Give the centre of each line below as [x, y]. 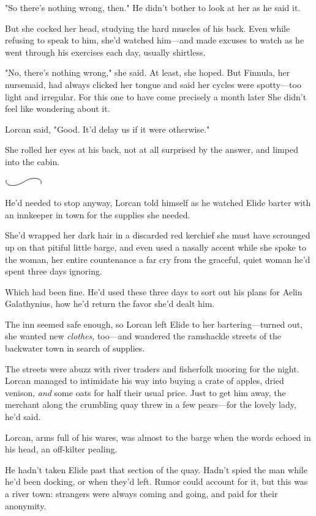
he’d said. [23, 417]
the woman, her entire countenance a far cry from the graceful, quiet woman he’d [158, 259]
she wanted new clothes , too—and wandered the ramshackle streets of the [143, 336]
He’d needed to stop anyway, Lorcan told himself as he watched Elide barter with [158, 203]
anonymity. [26, 505]
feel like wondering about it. [58, 109]
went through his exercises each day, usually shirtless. [105, 52]
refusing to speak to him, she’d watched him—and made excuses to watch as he [155, 40]
